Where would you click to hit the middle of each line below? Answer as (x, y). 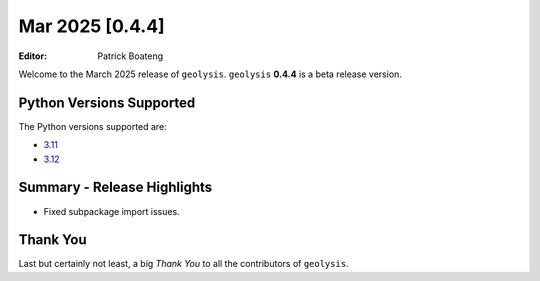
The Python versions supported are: (92, 126)
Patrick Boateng (130, 56)
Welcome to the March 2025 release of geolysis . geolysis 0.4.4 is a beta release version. (210, 74)
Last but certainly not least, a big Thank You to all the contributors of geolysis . (183, 264)
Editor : (33, 56)
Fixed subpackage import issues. (111, 211)
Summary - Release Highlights (115, 187)
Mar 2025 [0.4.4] (91, 26)
